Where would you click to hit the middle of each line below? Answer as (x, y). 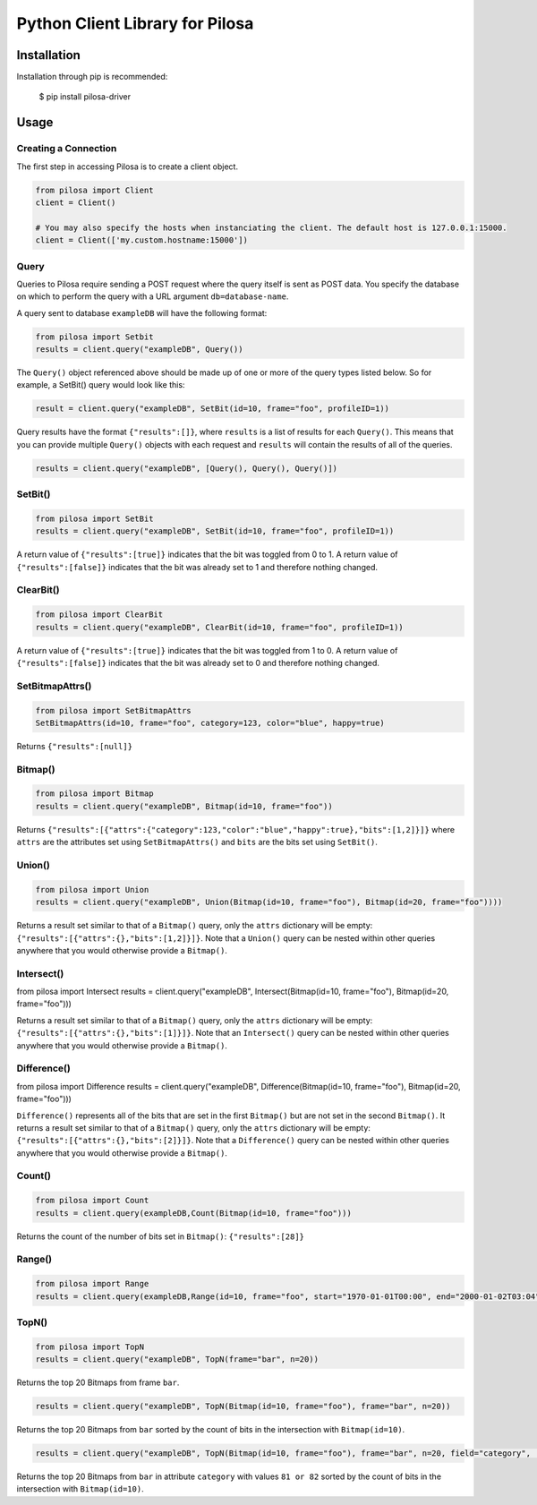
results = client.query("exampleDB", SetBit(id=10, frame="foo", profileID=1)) (215, 531)
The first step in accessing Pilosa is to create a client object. (128, 167)
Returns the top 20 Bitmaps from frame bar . (98, 1382)
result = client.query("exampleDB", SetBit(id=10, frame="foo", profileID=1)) (212, 409)
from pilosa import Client (94, 190)
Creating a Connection (67, 149)
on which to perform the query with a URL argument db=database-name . (153, 296)
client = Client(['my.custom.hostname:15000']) (141, 240)
